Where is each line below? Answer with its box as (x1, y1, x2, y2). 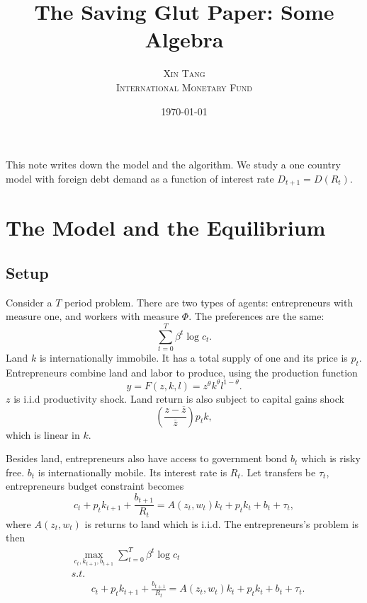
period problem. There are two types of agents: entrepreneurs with (64, 294, 354, 309)
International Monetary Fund (116, 79, 252, 94)
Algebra (145, 25, 224, 54)
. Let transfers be (240, 464, 316, 479)
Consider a (6, 294, 52, 309)
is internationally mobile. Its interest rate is (38, 464, 227, 479)
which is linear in (6, 427, 80, 442)
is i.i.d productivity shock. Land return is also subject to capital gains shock (13, 391, 344, 406)
